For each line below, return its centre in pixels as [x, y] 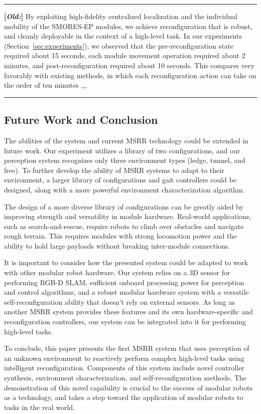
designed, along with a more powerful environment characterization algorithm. [124, 189]
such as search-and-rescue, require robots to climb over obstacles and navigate [124, 226]
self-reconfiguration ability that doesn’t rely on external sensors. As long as [120, 301]
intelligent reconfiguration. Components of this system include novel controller [124, 368]
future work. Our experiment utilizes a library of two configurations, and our [122, 150]
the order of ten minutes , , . [46, 85]
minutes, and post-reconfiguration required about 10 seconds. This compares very [129, 65]
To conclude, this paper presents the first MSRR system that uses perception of [127, 348]
